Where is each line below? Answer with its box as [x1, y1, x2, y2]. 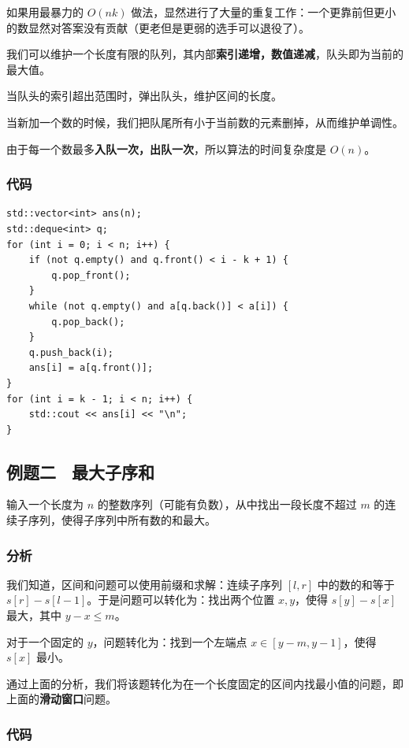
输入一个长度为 [6, 496, 84, 513]
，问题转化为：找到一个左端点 [92, 633, 247, 650]
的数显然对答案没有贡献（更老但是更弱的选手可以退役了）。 [6, 19, 310, 35]
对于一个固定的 [6, 633, 84, 650]
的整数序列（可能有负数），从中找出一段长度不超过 [97, 496, 357, 513]
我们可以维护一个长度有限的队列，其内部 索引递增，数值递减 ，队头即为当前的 [6, 46, 403, 62]
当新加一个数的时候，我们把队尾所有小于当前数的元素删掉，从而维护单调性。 [6, 113, 403, 130]
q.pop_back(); [51, 316, 125, 328]
